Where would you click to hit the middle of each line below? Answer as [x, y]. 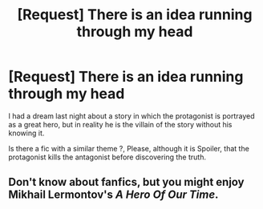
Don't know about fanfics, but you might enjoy [126, 182]
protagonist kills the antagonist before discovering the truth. [107, 157]
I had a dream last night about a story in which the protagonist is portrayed [131, 116]
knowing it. [26, 133]
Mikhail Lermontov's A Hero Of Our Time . [113, 195]
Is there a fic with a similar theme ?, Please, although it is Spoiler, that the [129, 148]
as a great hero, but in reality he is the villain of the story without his [120, 124]
